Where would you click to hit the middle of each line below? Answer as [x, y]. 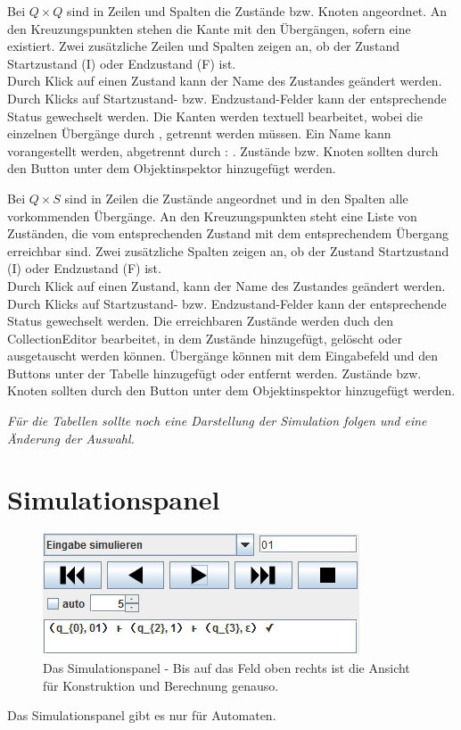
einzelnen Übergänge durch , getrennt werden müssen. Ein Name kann [199, 133]
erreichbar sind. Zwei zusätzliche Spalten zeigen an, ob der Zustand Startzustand [228, 250]
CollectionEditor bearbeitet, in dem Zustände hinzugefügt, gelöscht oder [205, 338]
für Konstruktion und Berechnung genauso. [161, 685]
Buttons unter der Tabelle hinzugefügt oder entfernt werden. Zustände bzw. [214, 373]
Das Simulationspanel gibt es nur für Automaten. [142, 715]
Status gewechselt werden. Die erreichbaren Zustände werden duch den [201, 321]
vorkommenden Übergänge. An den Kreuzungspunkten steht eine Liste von [212, 216]
